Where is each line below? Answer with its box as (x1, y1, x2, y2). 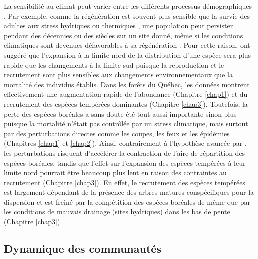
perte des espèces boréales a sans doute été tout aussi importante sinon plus (4, 108, 237, 119)
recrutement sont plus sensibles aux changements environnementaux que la (4, 69, 233, 80)
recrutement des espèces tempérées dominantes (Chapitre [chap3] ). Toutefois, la (4, 98, 248, 109)
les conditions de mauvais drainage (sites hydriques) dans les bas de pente (4, 206, 230, 217)
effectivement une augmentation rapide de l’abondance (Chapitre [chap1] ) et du (4, 89, 248, 99)
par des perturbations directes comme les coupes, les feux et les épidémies (4, 128, 230, 138)
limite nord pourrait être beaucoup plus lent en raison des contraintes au (4, 167, 227, 178)
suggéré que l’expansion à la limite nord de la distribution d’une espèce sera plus (4, 49, 251, 60)
